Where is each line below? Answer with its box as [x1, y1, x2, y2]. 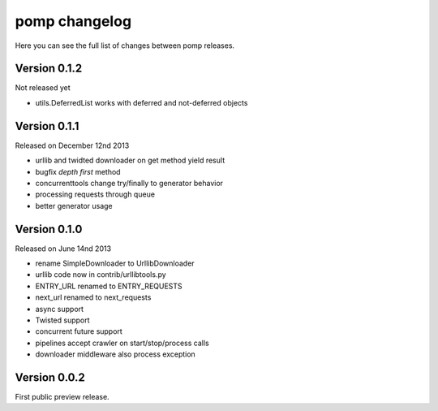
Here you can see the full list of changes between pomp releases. [15, 41, 235, 50]
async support [35, 304, 84, 314]
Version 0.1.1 [15, 119, 79, 133]
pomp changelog [15, 12, 132, 30]
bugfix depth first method [35, 167, 121, 176]
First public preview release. [15, 392, 109, 402]
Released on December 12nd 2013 [15, 141, 130, 150]
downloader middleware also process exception [35, 349, 196, 359]
